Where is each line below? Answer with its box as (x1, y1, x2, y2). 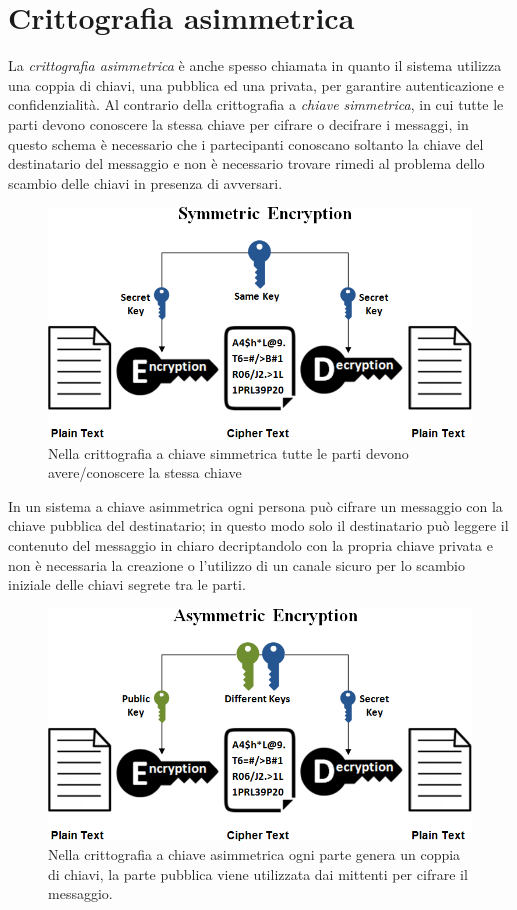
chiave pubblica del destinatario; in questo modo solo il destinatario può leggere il (8, 515, 509, 536)
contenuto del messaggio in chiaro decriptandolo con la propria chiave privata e (8, 535, 493, 556)
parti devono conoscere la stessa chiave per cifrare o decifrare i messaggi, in (8, 113, 469, 134)
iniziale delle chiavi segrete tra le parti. (8, 574, 246, 595)
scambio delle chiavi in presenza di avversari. (8, 172, 283, 193)
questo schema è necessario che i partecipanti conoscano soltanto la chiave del (8, 133, 484, 154)
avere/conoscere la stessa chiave (48, 462, 242, 483)
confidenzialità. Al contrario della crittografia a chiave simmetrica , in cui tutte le (8, 94, 504, 115)
